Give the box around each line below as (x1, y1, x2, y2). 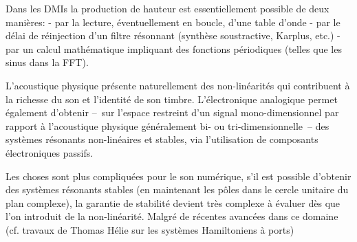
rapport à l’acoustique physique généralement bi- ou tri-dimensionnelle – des (6, 118, 329, 133)
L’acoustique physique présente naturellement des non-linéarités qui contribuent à (6, 78, 350, 92)
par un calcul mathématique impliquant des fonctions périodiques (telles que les (6, 41, 342, 56)
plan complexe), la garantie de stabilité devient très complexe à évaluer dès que (6, 195, 340, 210)
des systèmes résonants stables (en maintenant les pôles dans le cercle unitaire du (6, 182, 349, 197)
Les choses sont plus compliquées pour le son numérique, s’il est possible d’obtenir (6, 168, 351, 183)
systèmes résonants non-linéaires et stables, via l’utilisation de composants (6, 132, 318, 146)
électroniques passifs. (6, 145, 94, 159)
